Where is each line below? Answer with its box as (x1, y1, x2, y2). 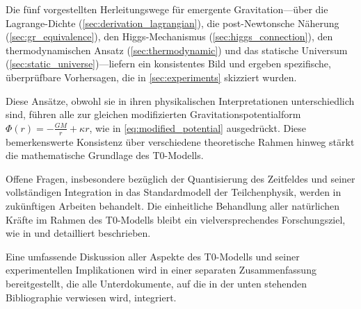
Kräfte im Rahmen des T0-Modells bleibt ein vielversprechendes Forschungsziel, (6, 212, 346, 226)
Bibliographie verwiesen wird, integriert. (6, 290, 177, 304)
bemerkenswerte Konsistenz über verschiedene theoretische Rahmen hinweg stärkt (6, 134, 355, 149)
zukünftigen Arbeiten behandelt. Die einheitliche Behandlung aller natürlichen (6, 198, 340, 212)
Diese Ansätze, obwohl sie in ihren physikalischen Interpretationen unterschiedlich (6, 93, 355, 108)
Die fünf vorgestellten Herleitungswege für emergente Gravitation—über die (6, 2, 328, 16)
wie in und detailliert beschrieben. (6, 226, 151, 240)
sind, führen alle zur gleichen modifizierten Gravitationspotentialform (6, 107, 301, 122)
